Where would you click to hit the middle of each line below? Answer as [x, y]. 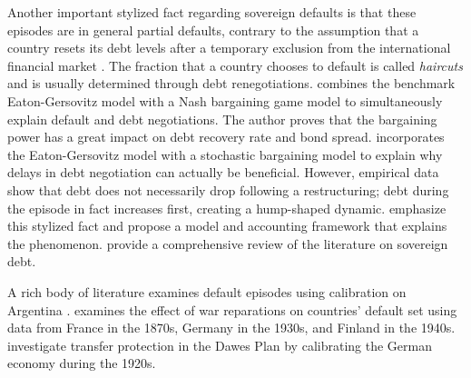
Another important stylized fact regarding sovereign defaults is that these [212, 12]
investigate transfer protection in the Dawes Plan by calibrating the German [220, 345]
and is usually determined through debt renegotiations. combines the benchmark [231, 83]
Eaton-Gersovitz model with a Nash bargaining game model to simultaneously [225, 100]
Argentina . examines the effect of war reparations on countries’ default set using [232, 309]
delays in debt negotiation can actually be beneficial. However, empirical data [223, 172]
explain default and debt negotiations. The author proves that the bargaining [222, 119]
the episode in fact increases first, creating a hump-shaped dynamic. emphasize [227, 208]
